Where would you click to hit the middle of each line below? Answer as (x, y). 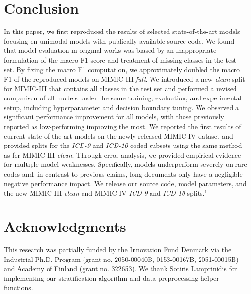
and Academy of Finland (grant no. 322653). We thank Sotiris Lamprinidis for (121, 269)
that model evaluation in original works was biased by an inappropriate (110, 50)
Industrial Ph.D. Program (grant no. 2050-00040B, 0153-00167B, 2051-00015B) (121, 259)
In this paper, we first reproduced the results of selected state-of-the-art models (122, 31)
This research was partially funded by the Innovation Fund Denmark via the (118, 249)
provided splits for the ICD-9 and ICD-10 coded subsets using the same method (123, 145)
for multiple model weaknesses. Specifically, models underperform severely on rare (125, 164)
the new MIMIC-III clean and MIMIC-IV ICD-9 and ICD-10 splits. (104, 193)
